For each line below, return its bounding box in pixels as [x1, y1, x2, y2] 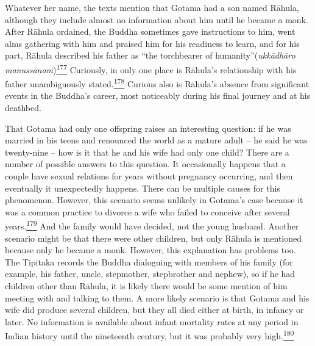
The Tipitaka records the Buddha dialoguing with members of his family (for [5, 255, 293, 268]
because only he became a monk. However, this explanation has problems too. [5, 243, 296, 256]
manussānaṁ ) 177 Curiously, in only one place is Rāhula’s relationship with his [5, 61, 297, 76]
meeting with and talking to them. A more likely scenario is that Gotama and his [5, 291, 310, 304]
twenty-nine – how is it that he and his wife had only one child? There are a [5, 145, 289, 158]
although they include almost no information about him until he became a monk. [5, 13, 308, 26]
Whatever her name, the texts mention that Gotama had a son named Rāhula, [5, 1, 299, 13]
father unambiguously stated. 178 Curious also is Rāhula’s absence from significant [5, 76, 310, 90]
